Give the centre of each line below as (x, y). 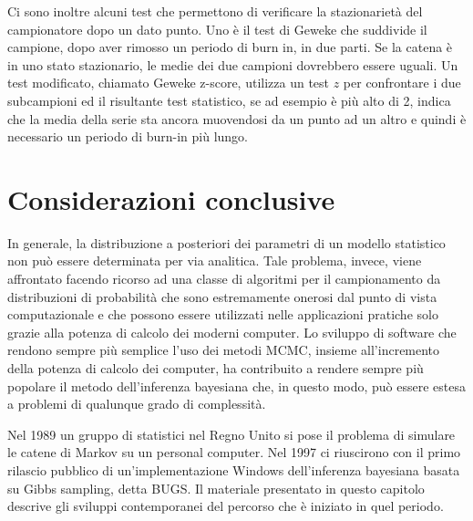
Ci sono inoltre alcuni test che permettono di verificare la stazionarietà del (215, 11)
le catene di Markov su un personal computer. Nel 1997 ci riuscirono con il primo (234, 452)
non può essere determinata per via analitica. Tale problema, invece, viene (215, 260)
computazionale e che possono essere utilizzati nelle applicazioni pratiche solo (223, 314)
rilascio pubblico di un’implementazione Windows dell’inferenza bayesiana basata (234, 470)
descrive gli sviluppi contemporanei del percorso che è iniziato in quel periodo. (226, 506)
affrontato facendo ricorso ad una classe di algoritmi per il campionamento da (224, 279)
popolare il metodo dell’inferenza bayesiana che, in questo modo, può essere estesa (236, 386)
